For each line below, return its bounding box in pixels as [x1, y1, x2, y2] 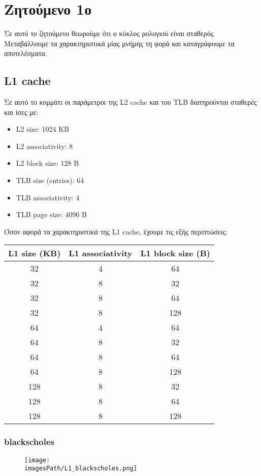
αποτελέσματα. [4, 48, 47, 58]
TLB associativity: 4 [16, 192, 80, 202]
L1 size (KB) [8, 247, 61, 259]
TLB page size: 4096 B [16, 209, 87, 220]
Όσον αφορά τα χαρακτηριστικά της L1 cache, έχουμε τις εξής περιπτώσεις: [4, 226, 228, 236]
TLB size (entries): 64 [16, 175, 84, 186]
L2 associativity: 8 [16, 140, 73, 151]
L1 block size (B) [140, 247, 210, 259]
